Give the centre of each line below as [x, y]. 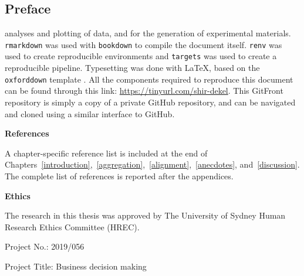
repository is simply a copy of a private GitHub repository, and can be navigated [150, 102]
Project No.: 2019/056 [45, 246]
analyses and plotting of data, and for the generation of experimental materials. [148, 33]
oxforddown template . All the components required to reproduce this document [149, 79]
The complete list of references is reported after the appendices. [119, 176]
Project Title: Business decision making [76, 266]
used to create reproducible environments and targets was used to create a [141, 56]
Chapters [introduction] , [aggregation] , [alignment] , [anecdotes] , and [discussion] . [152, 164]
